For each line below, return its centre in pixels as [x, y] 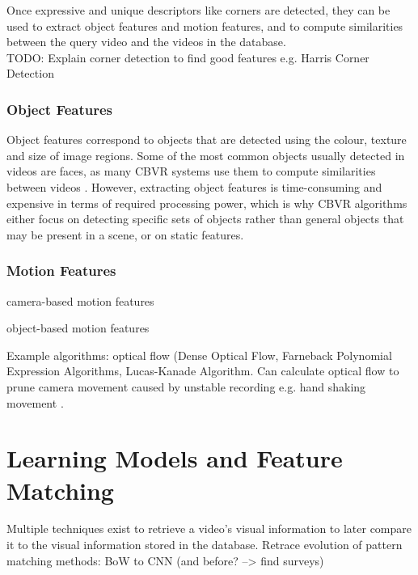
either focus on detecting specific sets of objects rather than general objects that [205, 219]
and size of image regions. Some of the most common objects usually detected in [206, 155]
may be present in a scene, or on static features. [125, 234]
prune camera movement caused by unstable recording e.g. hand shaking [186, 386]
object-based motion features [78, 328]
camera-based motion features [80, 300]
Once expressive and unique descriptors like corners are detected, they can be [198, 10]
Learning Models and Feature [175, 458]
